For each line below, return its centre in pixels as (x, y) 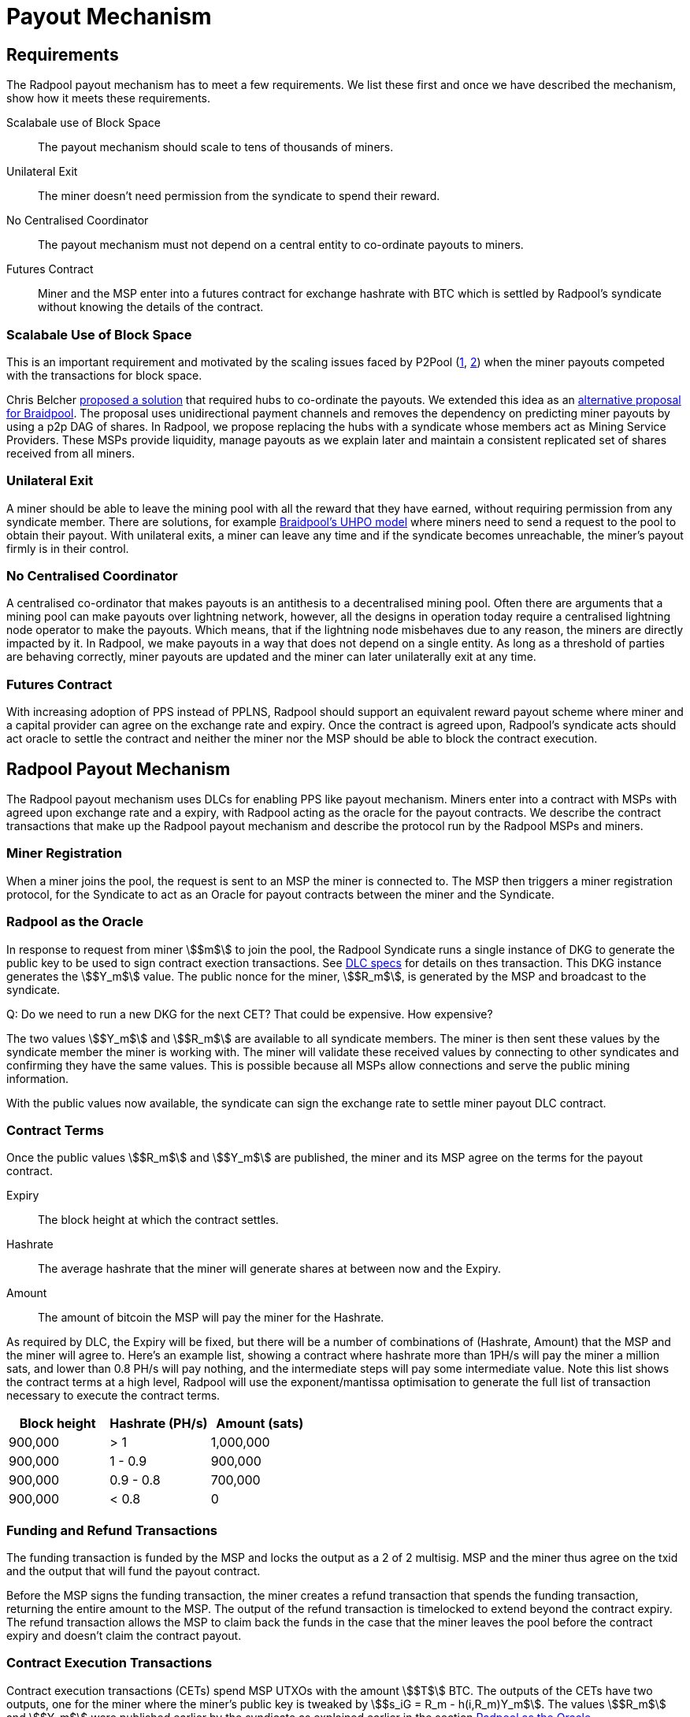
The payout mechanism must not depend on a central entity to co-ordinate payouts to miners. (281, 245)
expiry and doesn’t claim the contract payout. (124, 1636)
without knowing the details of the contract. (151, 307)
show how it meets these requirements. (108, 98)
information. (38, 1078)
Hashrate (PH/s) (159, 1424)
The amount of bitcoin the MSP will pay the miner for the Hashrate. (211, 1318)
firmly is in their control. (68, 548)
